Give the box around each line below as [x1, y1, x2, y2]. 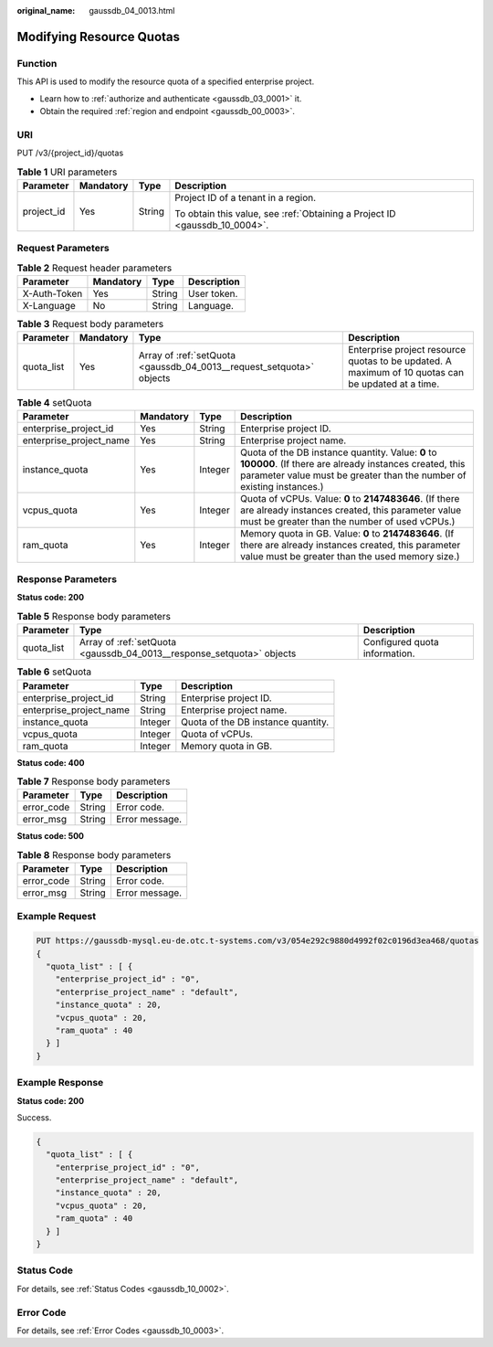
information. [362, 647, 415, 660]
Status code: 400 [16, 757, 85, 768]
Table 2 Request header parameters [16, 261, 173, 274]
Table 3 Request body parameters [16, 318, 164, 331]
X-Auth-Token [22, 287, 83, 300]
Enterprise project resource [348, 344, 467, 356]
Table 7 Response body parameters [16, 775, 171, 788]
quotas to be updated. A [348, 355, 452, 367]
